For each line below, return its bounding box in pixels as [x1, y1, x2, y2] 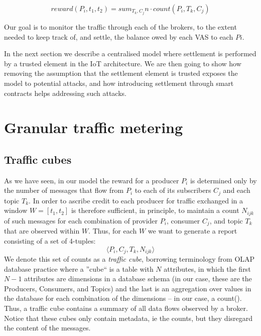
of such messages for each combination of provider [4, 215, 158, 226]
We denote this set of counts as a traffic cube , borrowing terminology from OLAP [4, 254, 255, 264]
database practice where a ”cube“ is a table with [4, 263, 154, 274]
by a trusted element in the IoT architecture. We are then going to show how [4, 58, 241, 68]
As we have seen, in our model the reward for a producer [4, 175, 179, 185]
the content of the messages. [4, 322, 91, 333]
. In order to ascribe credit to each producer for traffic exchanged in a [29, 195, 243, 205]
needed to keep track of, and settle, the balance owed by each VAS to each [4, 31, 233, 42]
